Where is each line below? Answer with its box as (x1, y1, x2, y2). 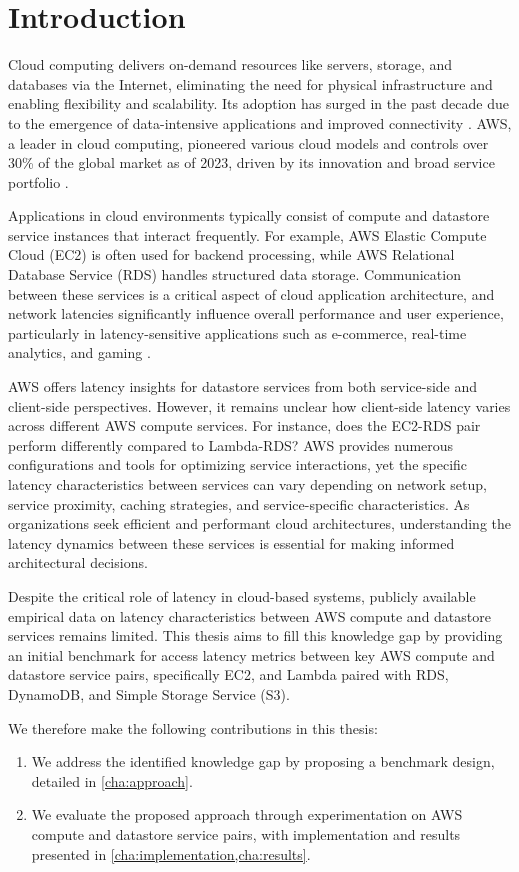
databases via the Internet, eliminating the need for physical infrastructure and (8, 73, 493, 94)
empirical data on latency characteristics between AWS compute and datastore (8, 605, 491, 626)
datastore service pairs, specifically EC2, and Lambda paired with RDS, (8, 664, 449, 685)
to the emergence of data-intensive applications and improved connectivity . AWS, (8, 112, 512, 133)
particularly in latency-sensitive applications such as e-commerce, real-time (8, 322, 467, 343)
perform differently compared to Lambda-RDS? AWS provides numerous (8, 434, 454, 455)
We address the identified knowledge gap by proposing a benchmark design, (31, 751, 495, 772)
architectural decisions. (8, 552, 148, 573)
